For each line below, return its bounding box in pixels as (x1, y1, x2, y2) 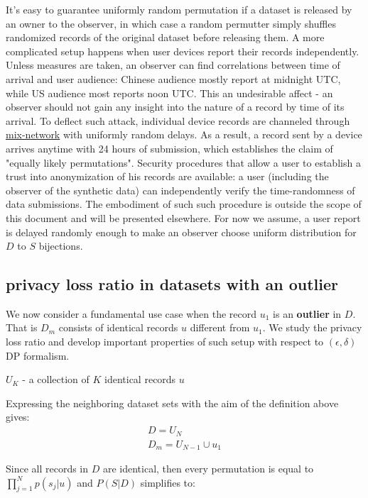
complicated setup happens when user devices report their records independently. (6, 43, 359, 58)
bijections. (38, 238, 83, 253)
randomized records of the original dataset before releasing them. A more (6, 30, 325, 45)
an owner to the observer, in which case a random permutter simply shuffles (6, 16, 336, 31)
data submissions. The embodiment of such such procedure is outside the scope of (6, 197, 362, 211)
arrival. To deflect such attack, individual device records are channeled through (6, 113, 350, 128)
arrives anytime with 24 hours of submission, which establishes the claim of (6, 140, 333, 155)
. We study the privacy (262, 320, 362, 335)
